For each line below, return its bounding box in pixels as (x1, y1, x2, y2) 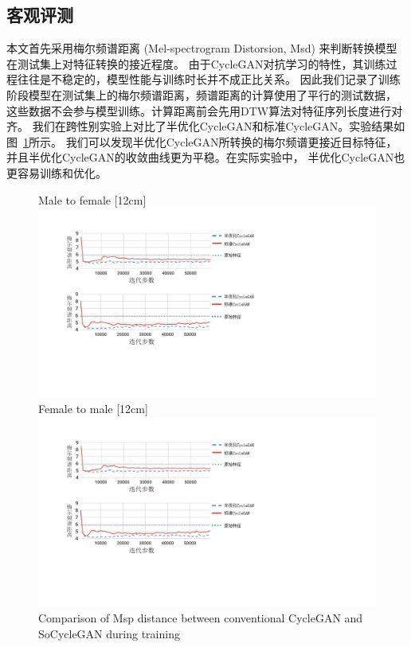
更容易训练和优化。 (6, 164, 107, 181)
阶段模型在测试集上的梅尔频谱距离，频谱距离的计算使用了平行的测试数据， (6, 86, 397, 103)
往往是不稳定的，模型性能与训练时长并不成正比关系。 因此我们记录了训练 (17, 71, 401, 88)
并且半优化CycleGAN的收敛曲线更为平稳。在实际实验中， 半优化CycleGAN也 (6, 149, 405, 166)
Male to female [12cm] (38, 191, 147, 208)
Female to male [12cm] (38, 400, 148, 417)
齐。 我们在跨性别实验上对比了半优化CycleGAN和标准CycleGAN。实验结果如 (6, 118, 405, 134)
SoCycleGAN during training (38, 625, 180, 641)
